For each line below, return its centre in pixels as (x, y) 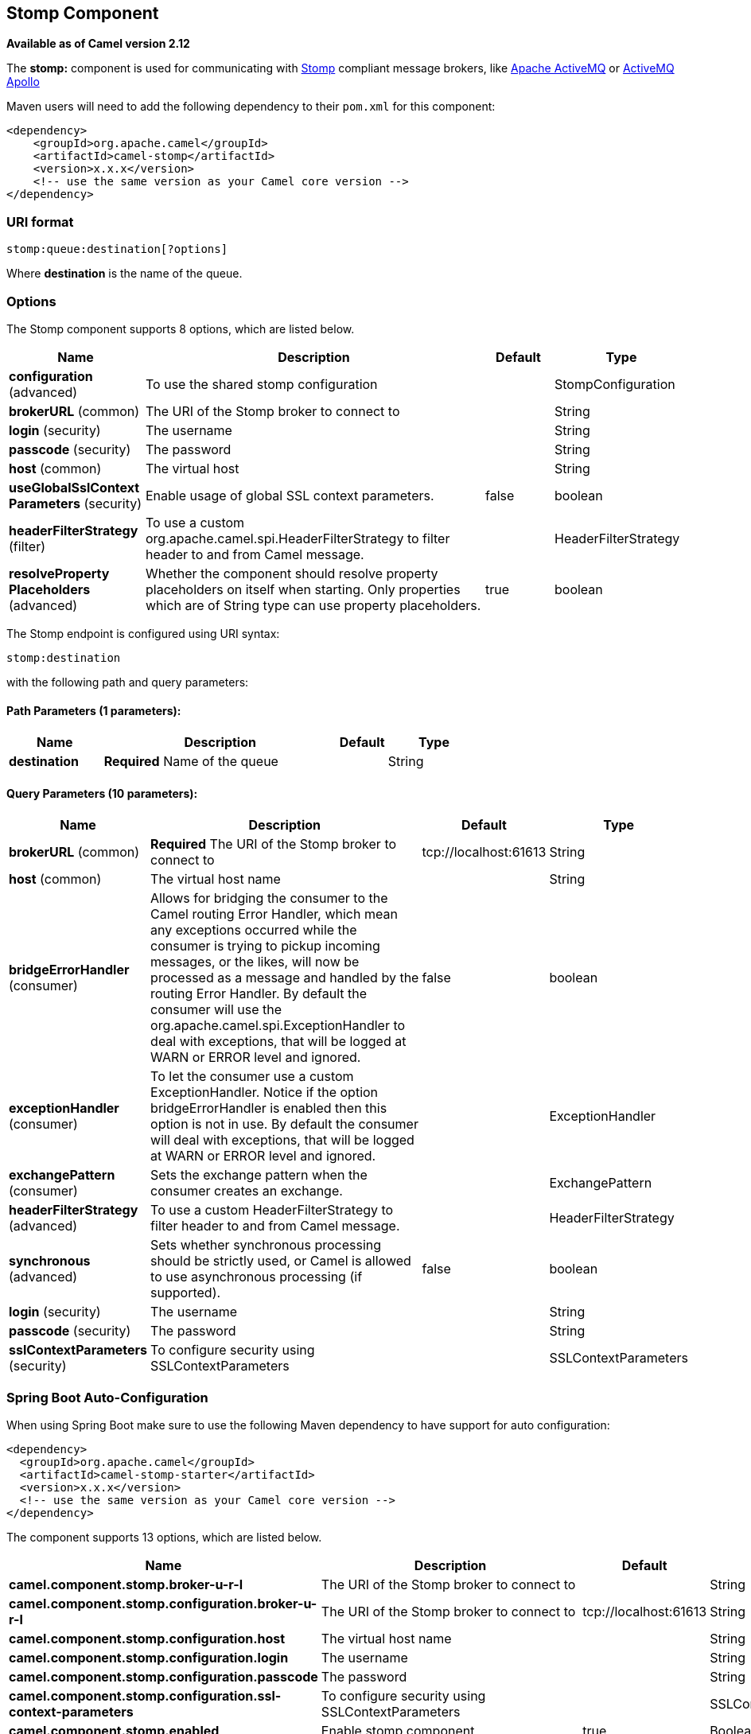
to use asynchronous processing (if (257, 1277)
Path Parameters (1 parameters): (94, 710)
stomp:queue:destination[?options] (117, 249)
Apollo (23, 82)
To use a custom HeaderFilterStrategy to (272, 1210)
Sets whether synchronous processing (266, 1245)
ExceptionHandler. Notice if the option (265, 1092)
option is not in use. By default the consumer (284, 1124)
